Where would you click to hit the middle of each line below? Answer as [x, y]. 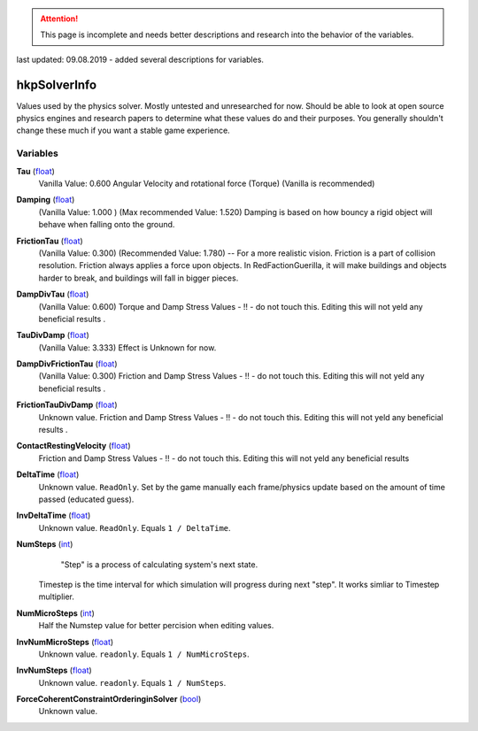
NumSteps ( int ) [45, 544]
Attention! [59, 19]
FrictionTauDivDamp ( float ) [67, 405]
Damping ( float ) [46, 200]
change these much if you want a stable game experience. [123, 131]
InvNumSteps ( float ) [54, 670]
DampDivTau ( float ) [53, 294]
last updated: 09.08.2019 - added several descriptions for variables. [140, 59]
